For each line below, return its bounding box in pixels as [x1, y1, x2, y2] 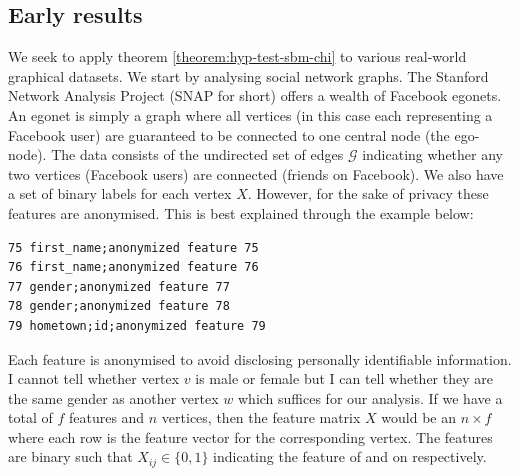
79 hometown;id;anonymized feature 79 [8, 318, 266, 333]
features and [68, 407, 145, 428]
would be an [381, 407, 456, 428]
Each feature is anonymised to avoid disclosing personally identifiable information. [8, 348, 512, 369]
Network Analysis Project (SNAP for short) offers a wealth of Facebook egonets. [8, 85, 502, 106]
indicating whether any [362, 144, 503, 165]
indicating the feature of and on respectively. [213, 446, 487, 467]
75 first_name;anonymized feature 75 [8, 240, 259, 255]
